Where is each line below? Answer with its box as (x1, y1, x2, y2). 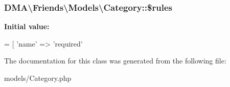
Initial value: (4, 21, 50, 32)
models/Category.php (4, 73, 72, 83)
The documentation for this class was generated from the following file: (4, 55, 226, 66)
